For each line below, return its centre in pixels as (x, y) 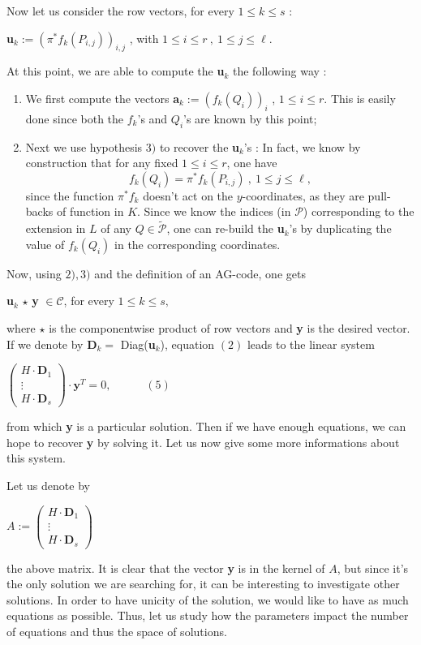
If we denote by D (52, 344)
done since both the (75, 118)
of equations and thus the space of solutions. (117, 632)
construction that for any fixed (102, 163)
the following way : (279, 71)
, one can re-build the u (226, 228)
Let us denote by (48, 485)
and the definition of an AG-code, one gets (200, 273)
